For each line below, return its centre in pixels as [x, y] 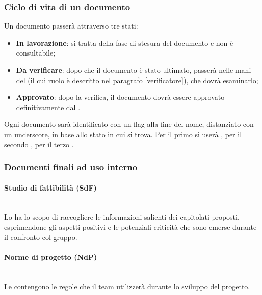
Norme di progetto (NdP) [51, 257]
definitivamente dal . [48, 107]
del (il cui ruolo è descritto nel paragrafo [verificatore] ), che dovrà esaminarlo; [137, 80]
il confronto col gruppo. [41, 237]
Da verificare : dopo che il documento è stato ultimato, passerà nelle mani [134, 70]
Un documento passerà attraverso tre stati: [71, 26]
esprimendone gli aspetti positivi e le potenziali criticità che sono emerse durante [130, 226]
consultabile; [36, 53]
